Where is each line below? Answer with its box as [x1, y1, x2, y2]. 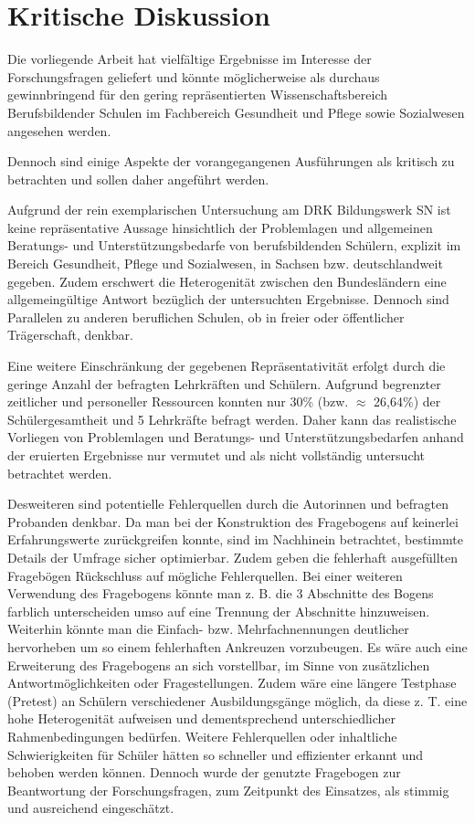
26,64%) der [374, 392, 441, 411]
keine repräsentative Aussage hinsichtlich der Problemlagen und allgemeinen [7, 217, 433, 237]
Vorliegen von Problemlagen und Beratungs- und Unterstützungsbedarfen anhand [7, 427, 464, 447]
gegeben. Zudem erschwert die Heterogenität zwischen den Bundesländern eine [7, 271, 447, 290]
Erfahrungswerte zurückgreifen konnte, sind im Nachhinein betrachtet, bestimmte [7, 530, 463, 549]
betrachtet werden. [7, 463, 112, 482]
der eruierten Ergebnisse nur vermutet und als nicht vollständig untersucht [7, 446, 426, 464]
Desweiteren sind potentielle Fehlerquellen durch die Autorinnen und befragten [7, 494, 449, 513]
